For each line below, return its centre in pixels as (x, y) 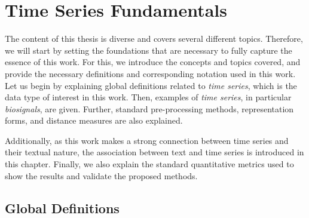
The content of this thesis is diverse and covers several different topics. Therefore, (154, 39)
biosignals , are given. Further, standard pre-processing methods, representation (149, 108)
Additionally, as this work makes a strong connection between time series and (147, 140)
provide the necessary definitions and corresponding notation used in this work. (150, 73)
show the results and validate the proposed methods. (101, 175)
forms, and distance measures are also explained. (94, 120)
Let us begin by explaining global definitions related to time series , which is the (151, 85)
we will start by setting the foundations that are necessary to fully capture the (149, 50)
